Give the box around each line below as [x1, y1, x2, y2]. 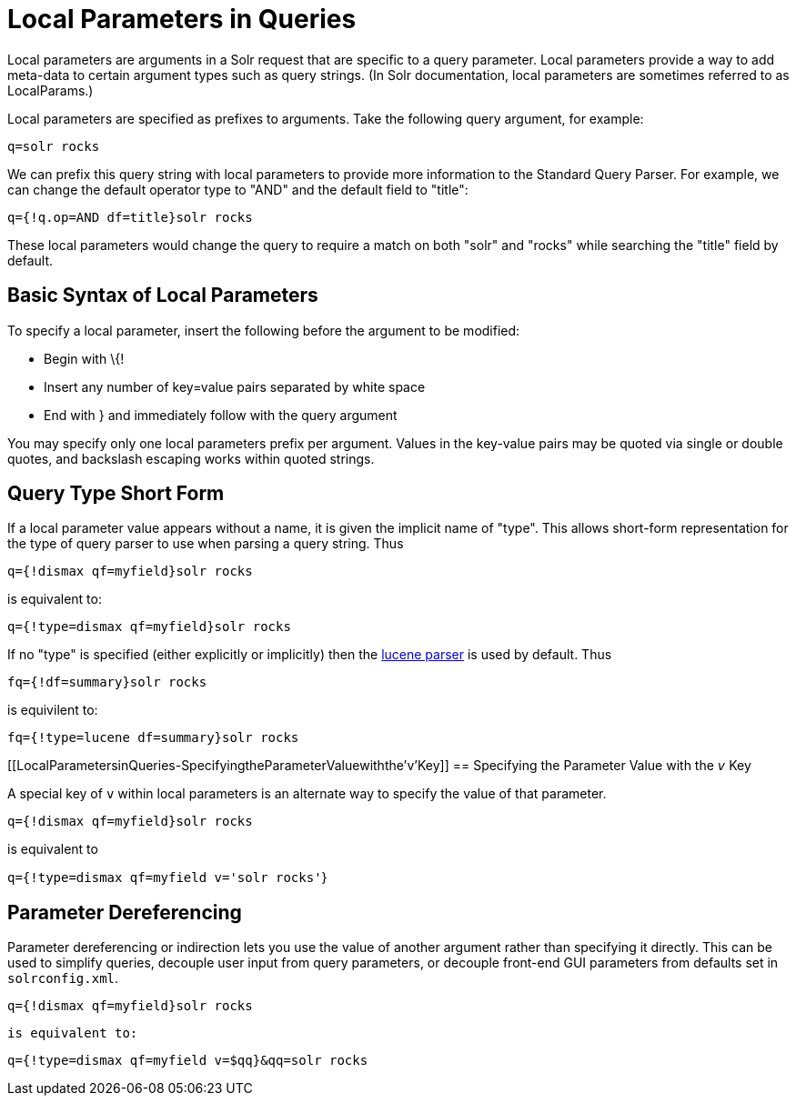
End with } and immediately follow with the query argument [44, 406, 398, 423]
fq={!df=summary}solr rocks [7, 675, 207, 690]
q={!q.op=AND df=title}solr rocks [7, 209, 253, 225]
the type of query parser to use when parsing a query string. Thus [7, 536, 404, 552]
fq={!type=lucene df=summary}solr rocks [7, 730, 299, 746]
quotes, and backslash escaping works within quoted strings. [7, 450, 375, 466]
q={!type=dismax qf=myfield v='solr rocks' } [7, 869, 327, 886]
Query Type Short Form [7, 482, 225, 506]
